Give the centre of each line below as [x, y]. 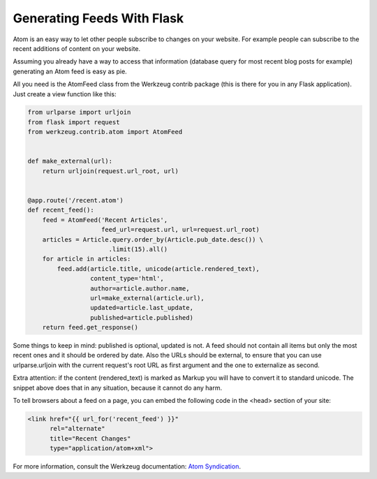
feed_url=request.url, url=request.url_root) [180, 230]
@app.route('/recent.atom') [75, 200]
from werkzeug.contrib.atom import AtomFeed [105, 132]
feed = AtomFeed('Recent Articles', [105, 220]
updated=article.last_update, [141, 308]
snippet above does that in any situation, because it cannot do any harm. [118, 388]
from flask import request [74, 122]
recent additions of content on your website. [77, 48]
